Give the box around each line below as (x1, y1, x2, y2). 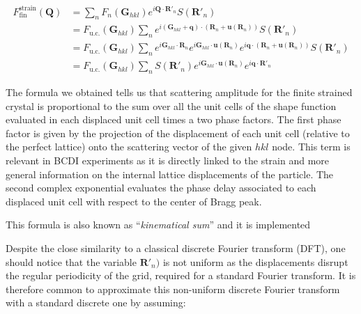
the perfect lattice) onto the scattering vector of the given (6, 139, 252, 154)
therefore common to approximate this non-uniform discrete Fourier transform (6, 281, 340, 296)
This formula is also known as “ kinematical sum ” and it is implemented (6, 217, 311, 232)
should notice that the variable (6, 254, 137, 269)
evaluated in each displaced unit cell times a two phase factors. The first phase (6, 112, 341, 127)
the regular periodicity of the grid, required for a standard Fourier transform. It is (6, 268, 356, 283)
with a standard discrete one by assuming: (6, 295, 186, 310)
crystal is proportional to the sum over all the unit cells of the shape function (6, 98, 337, 113)
